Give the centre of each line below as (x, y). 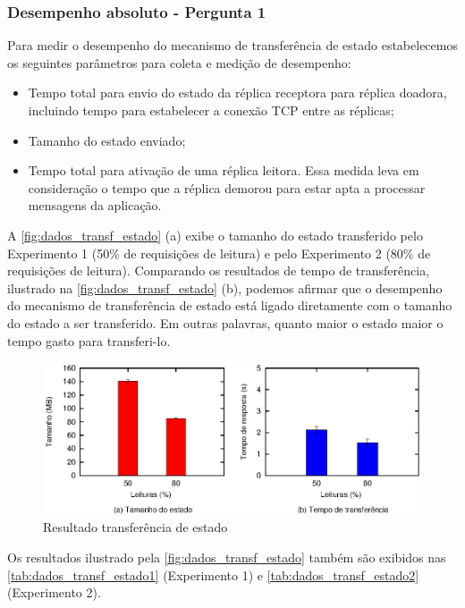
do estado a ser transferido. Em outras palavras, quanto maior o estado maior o (225, 322)
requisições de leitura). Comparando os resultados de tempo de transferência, (219, 270)
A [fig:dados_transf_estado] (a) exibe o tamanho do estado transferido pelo (215, 235)
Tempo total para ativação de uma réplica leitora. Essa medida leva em (224, 170)
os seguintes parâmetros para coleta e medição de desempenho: (179, 62)
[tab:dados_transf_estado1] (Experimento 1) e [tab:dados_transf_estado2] (213, 574)
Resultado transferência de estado (135, 527)
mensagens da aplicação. (95, 205)
